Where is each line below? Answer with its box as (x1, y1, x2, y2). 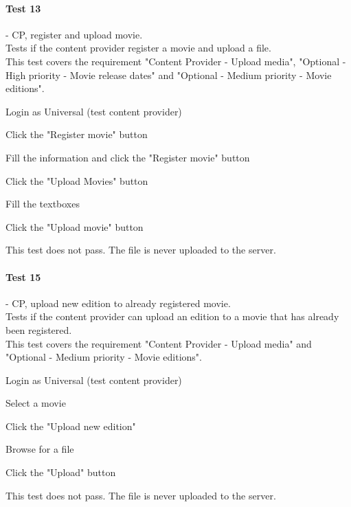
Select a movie (5, 396, 66, 410)
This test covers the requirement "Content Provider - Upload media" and (5, 336, 312, 350)
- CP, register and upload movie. (5, 27, 143, 41)
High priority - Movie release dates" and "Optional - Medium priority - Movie (5, 67, 332, 82)
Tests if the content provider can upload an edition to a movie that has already (5, 309, 339, 324)
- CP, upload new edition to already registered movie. (5, 295, 231, 310)
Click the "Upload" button (5, 465, 116, 480)
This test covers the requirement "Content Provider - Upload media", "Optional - (5, 54, 346, 68)
